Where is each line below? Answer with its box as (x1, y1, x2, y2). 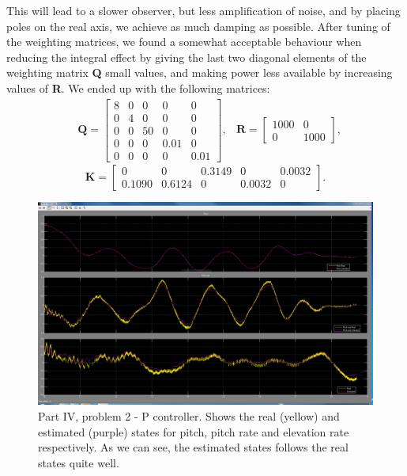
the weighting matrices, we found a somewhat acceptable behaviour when (6, 33, 362, 50)
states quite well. (38, 454, 119, 470)
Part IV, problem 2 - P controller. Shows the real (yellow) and (38, 408, 340, 425)
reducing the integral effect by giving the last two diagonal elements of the (6, 48, 367, 65)
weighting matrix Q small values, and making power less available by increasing (6, 64, 393, 81)
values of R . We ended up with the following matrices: (6, 79, 270, 96)
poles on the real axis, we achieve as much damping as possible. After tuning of (6, 17, 390, 34)
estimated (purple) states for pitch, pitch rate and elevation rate (38, 423, 349, 440)
